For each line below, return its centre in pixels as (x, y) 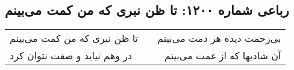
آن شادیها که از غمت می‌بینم (223, 56)
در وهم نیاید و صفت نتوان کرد (71, 56)
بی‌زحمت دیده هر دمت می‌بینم (219, 38)
